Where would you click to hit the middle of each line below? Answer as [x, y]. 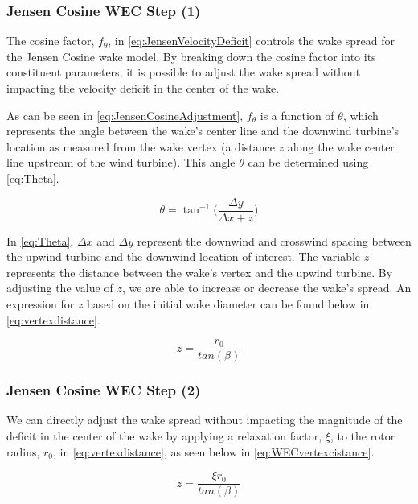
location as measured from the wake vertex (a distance [141, 146]
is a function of [297, 115]
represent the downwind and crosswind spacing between [274, 240]
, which [361, 115]
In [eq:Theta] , [40, 240]
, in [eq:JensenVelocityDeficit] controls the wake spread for [251, 41]
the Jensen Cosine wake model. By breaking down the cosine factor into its [191, 56]
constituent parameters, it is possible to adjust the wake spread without [184, 72]
